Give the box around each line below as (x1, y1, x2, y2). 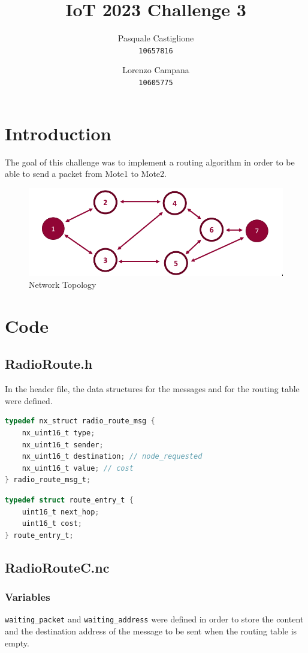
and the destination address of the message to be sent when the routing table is (5, 625, 297, 637)
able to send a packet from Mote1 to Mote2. (5, 167, 167, 180)
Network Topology (29, 278, 96, 291)
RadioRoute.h (5, 354, 93, 373)
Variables (5, 589, 50, 604)
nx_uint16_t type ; (22, 429, 95, 437)
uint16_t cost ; (22, 519, 82, 528)
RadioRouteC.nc (5, 558, 110, 576)
